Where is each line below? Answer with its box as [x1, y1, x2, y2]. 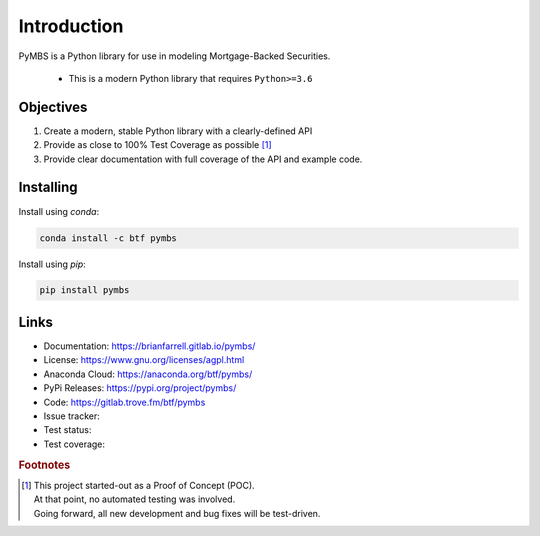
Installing [18, 179, 79, 196]
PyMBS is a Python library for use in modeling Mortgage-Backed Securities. [18, 50, 331, 62]
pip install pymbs [39, 285, 130, 296]
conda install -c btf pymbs [39, 232, 177, 244]
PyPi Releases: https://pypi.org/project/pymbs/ [43, 382, 237, 394]
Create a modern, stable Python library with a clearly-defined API [43, 125, 313, 137]
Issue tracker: [43, 410, 100, 422]
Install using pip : [18, 258, 87, 270]
